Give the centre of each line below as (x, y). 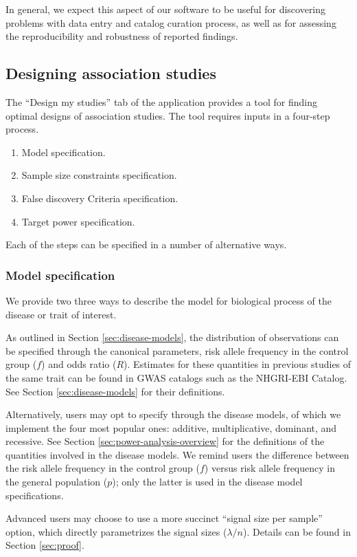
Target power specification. (78, 221)
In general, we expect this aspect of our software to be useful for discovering (166, 9)
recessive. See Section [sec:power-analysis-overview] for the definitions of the (165, 441)
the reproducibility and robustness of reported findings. (122, 36)
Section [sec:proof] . (45, 545)
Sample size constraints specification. (99, 175)
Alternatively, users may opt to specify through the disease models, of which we (173, 414)
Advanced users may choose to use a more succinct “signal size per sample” (164, 518)
